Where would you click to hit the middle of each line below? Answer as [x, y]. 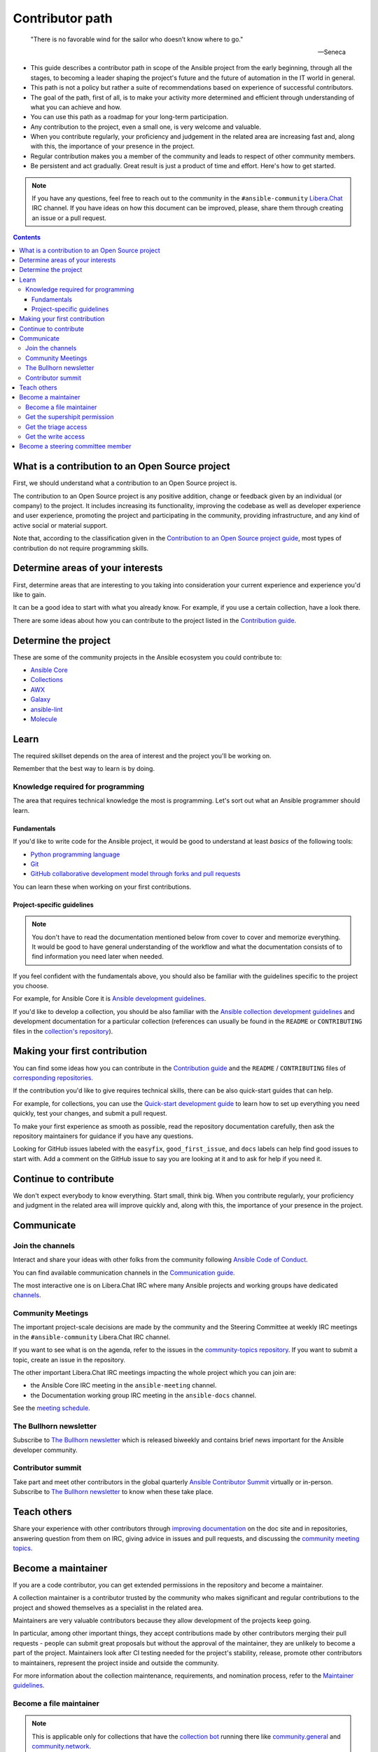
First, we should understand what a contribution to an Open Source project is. [125, 483]
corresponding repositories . [53, 1077]
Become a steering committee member [75, 446]
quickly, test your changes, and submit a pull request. [90, 1114]
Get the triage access [56, 427]
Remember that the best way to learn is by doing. [84, 769]
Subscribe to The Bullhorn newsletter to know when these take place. [113, 1492]
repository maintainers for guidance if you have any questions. [103, 1136]
